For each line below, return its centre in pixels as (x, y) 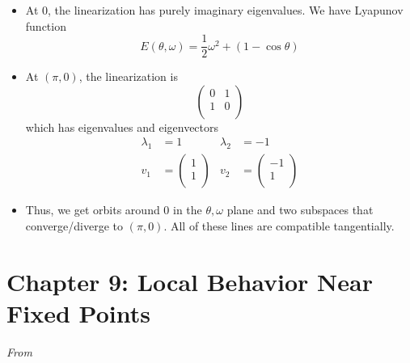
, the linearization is (128, 76)
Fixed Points (78, 312)
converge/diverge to (74, 225)
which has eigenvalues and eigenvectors (122, 127)
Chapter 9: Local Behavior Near (190, 281)
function (46, 25)
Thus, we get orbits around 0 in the (114, 210)
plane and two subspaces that (300, 210)
